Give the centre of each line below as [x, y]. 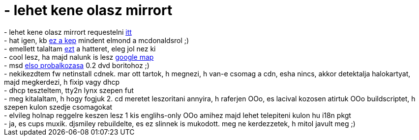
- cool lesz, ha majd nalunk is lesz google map [79, 57]
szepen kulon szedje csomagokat [58, 107]
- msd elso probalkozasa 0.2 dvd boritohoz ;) [77, 65]
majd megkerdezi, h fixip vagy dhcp [62, 82]
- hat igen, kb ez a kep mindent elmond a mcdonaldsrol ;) [97, 40]
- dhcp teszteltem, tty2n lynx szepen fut [69, 90]
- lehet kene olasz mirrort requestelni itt [68, 32]
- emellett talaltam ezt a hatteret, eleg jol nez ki [80, 48]
